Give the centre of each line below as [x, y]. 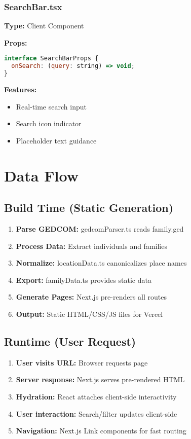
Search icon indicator [49, 123]
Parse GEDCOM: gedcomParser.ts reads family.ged [100, 228]
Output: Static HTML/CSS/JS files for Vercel [89, 314]
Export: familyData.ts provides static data [84, 280]
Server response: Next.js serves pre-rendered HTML [100, 379]
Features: [21, 89]
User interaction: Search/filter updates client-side [97, 413]
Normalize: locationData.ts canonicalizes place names [101, 263]
